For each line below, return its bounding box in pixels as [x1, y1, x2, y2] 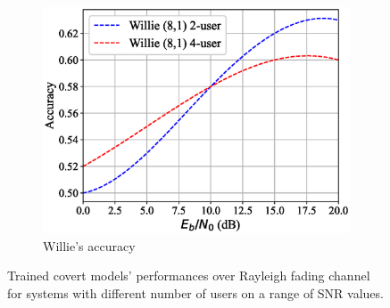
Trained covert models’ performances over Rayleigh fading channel [7, 266, 370, 285]
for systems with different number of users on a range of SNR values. [7, 283, 384, 302]
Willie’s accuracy [43, 236, 136, 255]
